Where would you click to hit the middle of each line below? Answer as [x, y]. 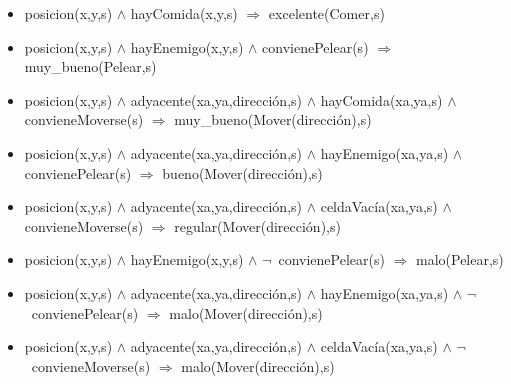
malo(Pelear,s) [460, 259]
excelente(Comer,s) [326, 13]
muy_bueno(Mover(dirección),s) [273, 119]
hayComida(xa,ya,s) [381, 99]
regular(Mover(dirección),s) [257, 225]
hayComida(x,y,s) [184, 13]
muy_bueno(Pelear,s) [90, 66]
